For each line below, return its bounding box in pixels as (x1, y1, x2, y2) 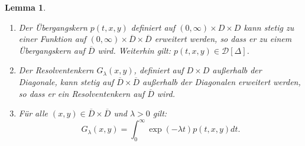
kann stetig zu (244, 21, 294, 33)
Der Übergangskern (18, 21, 87, 33)
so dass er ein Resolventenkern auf (18, 87, 145, 99)
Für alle (18, 107, 48, 119)
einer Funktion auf (18, 33, 86, 45)
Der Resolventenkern (18, 64, 94, 76)
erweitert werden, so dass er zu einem (154, 33, 292, 45)
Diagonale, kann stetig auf (18, 75, 114, 87)
